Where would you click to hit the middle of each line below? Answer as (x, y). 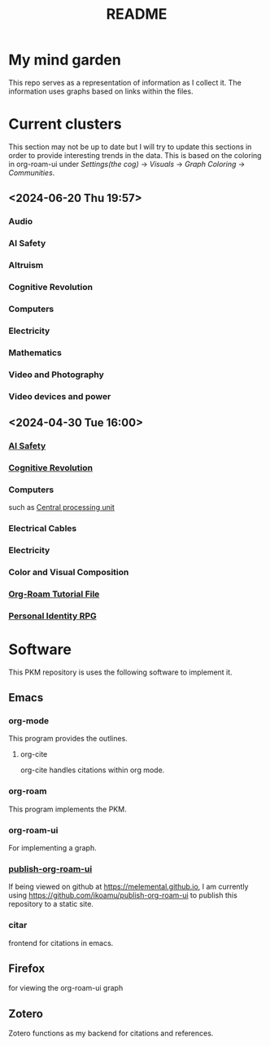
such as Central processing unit (62, 508)
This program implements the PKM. (68, 809)
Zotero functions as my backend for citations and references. (111, 1033)
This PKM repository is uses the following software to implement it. (121, 672)
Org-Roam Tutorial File (54, 594)
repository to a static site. (51, 904)
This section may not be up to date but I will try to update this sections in (130, 147)
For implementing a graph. (52, 847)
